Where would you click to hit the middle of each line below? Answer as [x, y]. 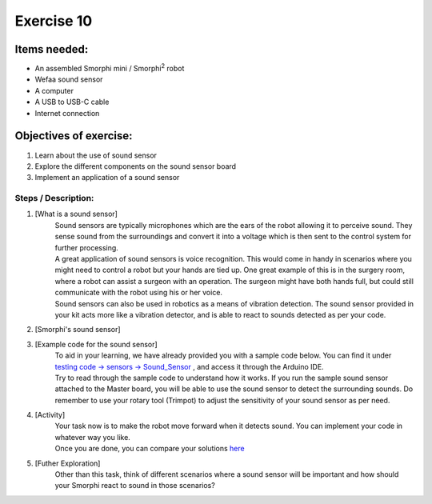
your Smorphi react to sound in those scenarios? [135, 486]
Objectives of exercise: [74, 136]
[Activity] [50, 415]
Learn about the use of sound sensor [96, 155]
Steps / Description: [54, 198]
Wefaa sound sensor [69, 79]
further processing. [87, 247]
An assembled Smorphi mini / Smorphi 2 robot [110, 68]
